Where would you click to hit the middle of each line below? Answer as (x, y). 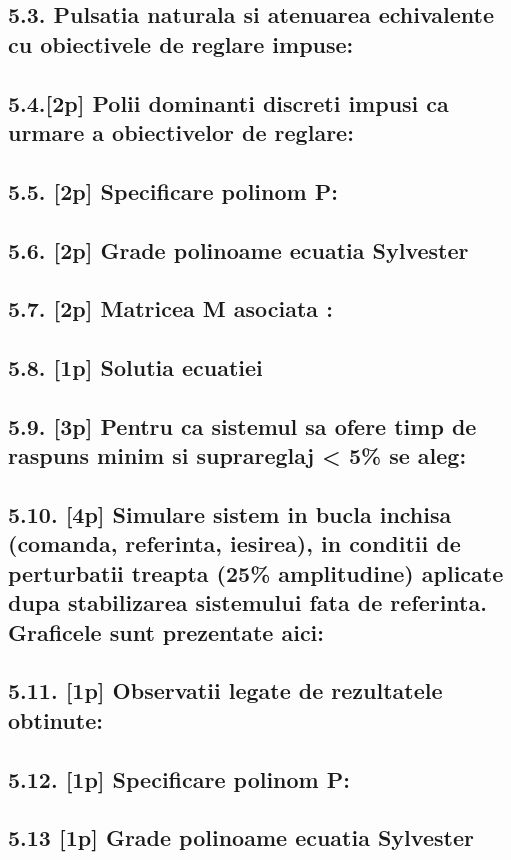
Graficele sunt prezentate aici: (166, 631)
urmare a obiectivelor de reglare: (181, 131)
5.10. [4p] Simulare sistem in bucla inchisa (230, 514)
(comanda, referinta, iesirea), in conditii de (234, 543)
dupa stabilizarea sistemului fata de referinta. (247, 602)
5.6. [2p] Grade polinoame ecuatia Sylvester (238, 249)
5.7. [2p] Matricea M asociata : (170, 308)
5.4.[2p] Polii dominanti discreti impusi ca (228, 102)
